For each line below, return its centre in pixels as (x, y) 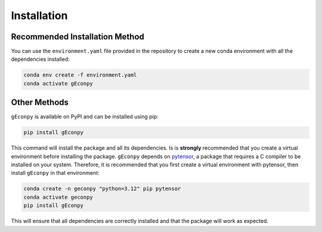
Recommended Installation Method (78, 37)
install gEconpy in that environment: (55, 173)
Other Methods (40, 102)
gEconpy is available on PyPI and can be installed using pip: (85, 117)
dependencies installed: (40, 59)
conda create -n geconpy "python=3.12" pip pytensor (102, 189)
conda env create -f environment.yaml (80, 75)
